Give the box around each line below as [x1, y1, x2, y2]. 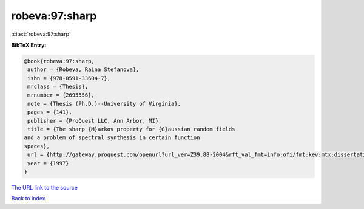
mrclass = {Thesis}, [27, 83, 89, 91]
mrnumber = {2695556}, [27, 92, 95, 98]
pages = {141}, [27, 109, 73, 115]
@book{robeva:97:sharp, [24, 58, 95, 64]
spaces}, [24, 143, 50, 149]
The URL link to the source [11, 183, 78, 191]
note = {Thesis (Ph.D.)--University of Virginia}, [27, 100, 181, 107]
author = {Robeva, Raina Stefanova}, [27, 66, 140, 73]
